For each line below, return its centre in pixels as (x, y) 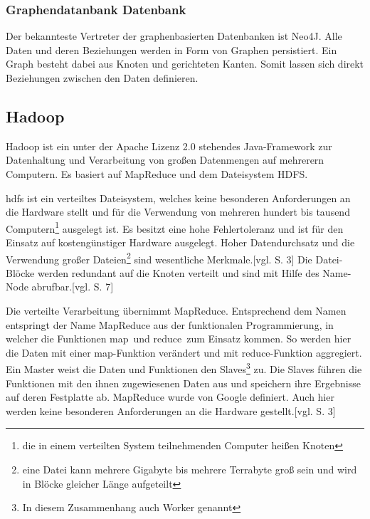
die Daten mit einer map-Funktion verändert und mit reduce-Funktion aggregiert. (184, 352)
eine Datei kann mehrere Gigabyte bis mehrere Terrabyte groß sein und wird (190, 470)
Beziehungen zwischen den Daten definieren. (102, 78)
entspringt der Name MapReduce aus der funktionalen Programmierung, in (170, 324)
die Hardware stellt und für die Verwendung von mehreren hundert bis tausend (178, 212)
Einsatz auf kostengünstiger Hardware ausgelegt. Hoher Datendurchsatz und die (180, 242)
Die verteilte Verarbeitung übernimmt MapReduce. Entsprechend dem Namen (176, 311)
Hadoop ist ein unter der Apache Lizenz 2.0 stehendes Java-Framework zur (169, 146)
